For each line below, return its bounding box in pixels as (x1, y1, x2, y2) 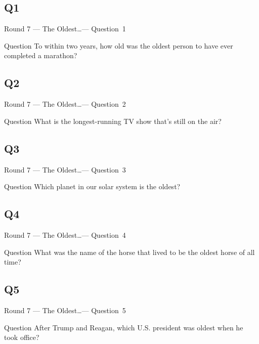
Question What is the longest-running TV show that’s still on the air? (4, 115, 222, 126)
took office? (4, 332, 39, 342)
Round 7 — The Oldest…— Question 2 (4, 99, 126, 109)
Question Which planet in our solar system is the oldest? (4, 181, 181, 192)
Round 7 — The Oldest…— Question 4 (4, 229, 126, 240)
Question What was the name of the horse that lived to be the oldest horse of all (4, 246, 255, 257)
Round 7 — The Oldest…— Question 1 (4, 23, 126, 34)
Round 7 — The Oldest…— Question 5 (4, 305, 126, 315)
